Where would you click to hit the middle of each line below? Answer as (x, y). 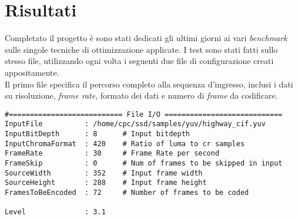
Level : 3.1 (55, 212)
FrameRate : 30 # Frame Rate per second (112, 154)
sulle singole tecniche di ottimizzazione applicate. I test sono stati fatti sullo (141, 49)
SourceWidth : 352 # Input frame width (104, 173)
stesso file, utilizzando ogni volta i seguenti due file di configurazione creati (139, 61)
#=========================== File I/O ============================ (144, 114)
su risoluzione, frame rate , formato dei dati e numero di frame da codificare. (141, 95)
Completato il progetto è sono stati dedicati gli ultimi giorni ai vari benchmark (146, 38)
